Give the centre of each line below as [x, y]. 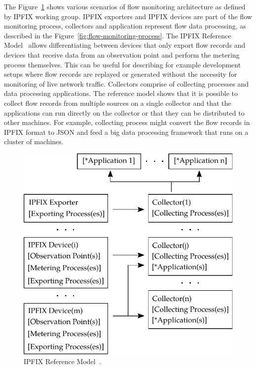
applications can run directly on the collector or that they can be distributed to [124, 112]
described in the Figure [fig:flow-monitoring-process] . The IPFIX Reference [118, 35]
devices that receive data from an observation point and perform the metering [122, 54]
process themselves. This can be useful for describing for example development [123, 64]
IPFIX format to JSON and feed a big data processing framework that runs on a [126, 132]
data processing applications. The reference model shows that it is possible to [121, 93]
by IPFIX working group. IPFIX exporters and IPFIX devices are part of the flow [128, 16]
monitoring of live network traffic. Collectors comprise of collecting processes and [127, 83]
